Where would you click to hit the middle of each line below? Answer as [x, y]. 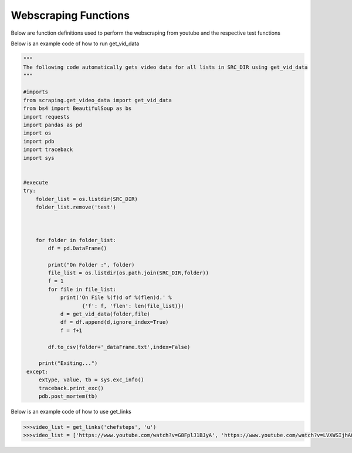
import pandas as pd [53, 125]
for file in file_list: [82, 289]
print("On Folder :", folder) [91, 265]
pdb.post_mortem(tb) [68, 396]
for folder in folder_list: [76, 240]
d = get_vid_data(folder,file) [105, 314]
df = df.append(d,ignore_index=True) [114, 322]
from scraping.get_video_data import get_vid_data [98, 100]
